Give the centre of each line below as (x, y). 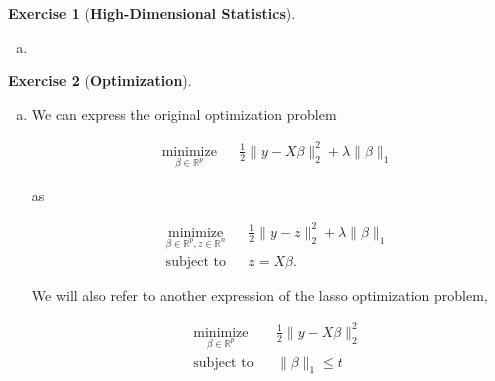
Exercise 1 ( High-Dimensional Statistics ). (152, 13)
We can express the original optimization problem (184, 113)
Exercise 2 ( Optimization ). (100, 80)
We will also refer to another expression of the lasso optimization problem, (259, 294)
